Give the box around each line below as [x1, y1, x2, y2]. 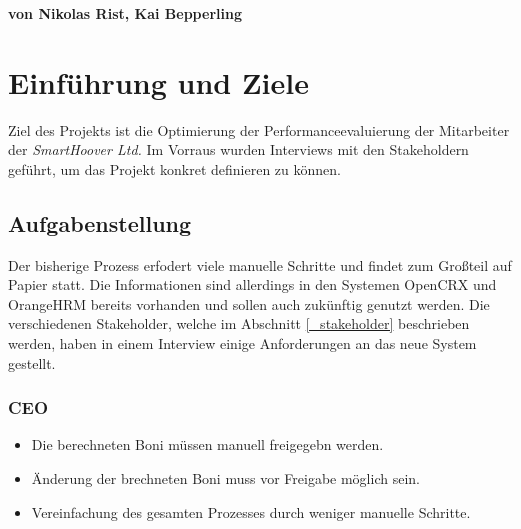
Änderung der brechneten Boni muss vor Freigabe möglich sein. [31, 468, 420, 489]
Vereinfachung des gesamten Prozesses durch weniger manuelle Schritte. [31, 501, 471, 522]
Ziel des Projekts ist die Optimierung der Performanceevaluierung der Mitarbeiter [8, 119, 510, 140]
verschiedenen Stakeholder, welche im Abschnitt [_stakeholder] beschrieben [8, 313, 470, 334]
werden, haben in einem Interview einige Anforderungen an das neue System [8, 333, 477, 354]
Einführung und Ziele [8, 61, 309, 102]
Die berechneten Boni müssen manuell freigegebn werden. [31, 434, 384, 455]
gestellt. [8, 352, 56, 373]
